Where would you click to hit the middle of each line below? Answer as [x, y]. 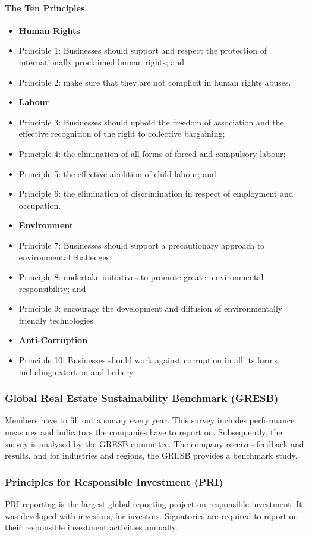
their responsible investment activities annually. [91, 527]
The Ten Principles [45, 7]
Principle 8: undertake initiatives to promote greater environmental [141, 277]
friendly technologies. [57, 320]
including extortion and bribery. [77, 371]
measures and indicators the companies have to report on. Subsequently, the [144, 432]
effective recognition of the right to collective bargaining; [122, 134]
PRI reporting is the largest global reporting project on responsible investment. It [154, 504]
